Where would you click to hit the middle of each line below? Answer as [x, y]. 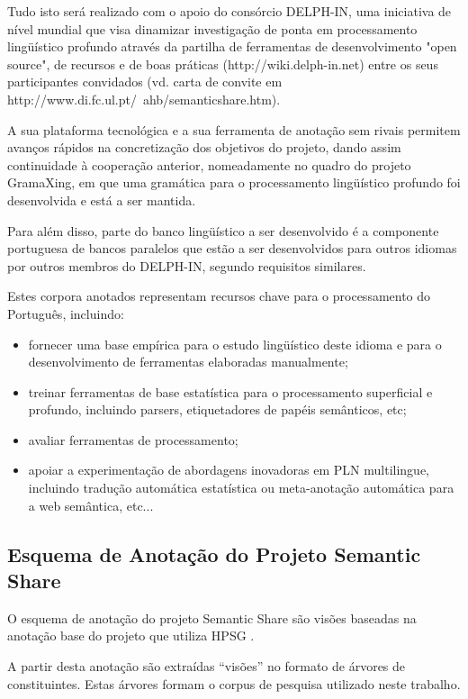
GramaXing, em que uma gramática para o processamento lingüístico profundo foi [234, 182]
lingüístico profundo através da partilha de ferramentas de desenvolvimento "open [232, 46]
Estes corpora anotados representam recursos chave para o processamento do [219, 296]
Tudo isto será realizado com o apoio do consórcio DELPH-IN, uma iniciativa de [229, 11]
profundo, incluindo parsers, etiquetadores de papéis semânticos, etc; [217, 409]
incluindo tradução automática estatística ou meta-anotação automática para [241, 488]
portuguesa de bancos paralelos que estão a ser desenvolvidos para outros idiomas [232, 248]
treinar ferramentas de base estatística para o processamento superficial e [230, 391]
